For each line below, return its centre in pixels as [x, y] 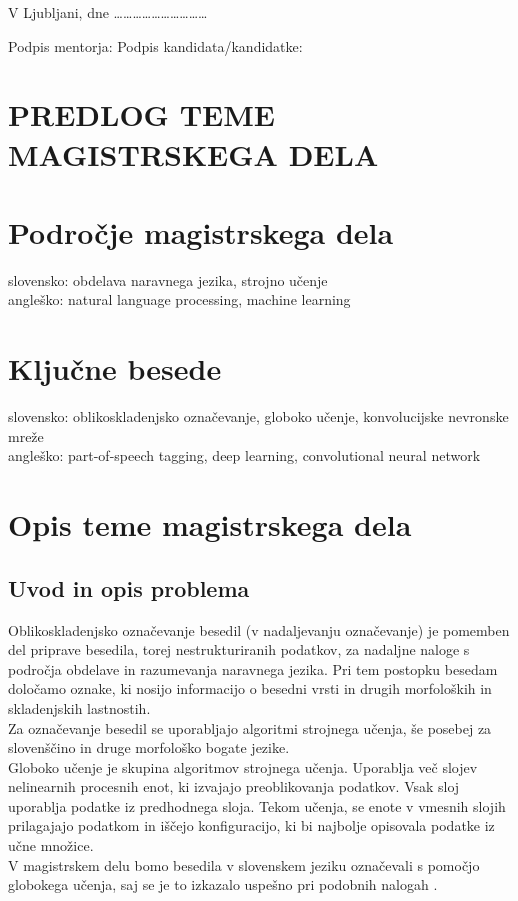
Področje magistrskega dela [201, 231]
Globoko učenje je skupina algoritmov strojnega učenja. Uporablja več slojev [243, 766]
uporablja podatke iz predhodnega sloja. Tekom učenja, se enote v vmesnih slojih [257, 805]
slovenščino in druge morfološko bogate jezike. [149, 747]
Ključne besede [115, 368]
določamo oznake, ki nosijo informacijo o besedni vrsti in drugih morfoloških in [250, 688]
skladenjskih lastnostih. [79, 707]
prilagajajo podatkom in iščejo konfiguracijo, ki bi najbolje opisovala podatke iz [251, 825]
